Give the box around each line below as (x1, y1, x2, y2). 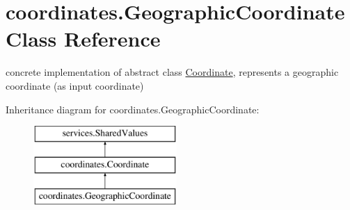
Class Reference (6, 24, 161, 53)
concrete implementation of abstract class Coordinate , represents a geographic (6, 65, 339, 79)
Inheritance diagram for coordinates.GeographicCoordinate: (6, 102, 260, 116)
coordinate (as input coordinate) (6, 78, 144, 92)
